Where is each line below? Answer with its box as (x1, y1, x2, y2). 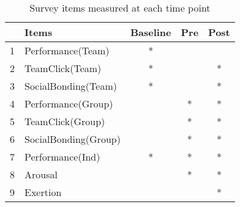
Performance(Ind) (24, 150, 100, 164)
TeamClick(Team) (24, 61, 102, 75)
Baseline (130, 25, 171, 39)
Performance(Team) (24, 43, 110, 57)
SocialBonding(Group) (24, 132, 121, 146)
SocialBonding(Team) (24, 79, 117, 93)
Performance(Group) (24, 96, 113, 111)
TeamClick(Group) (24, 114, 105, 128)
